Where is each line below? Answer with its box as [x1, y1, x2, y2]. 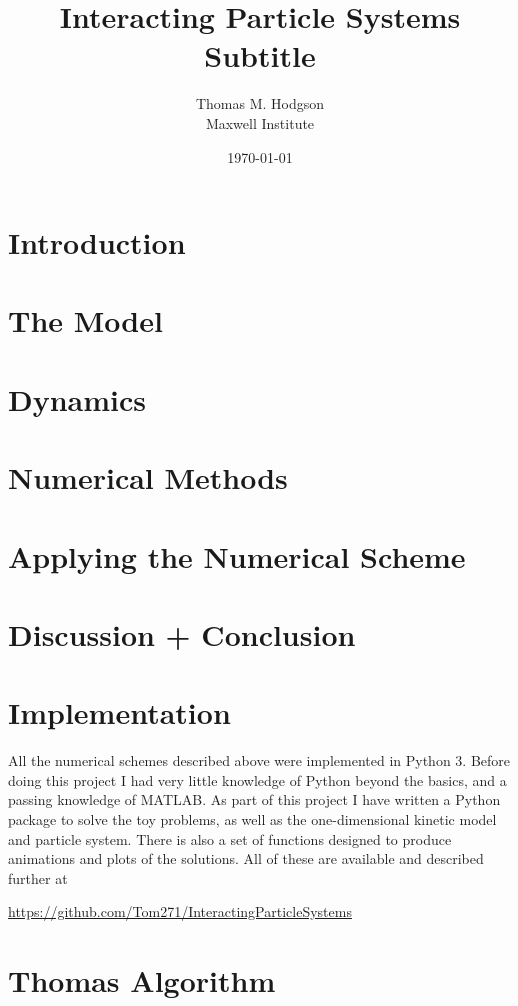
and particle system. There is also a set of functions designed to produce [8, 828, 452, 849]
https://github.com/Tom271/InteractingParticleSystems [8, 901, 352, 922]
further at [8, 867, 68, 888]
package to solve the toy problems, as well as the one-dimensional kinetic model [8, 809, 497, 830]
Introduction [8, 222, 186, 263]
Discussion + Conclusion [8, 613, 356, 654]
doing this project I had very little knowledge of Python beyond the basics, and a [8, 769, 507, 790]
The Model [8, 300, 163, 341]
